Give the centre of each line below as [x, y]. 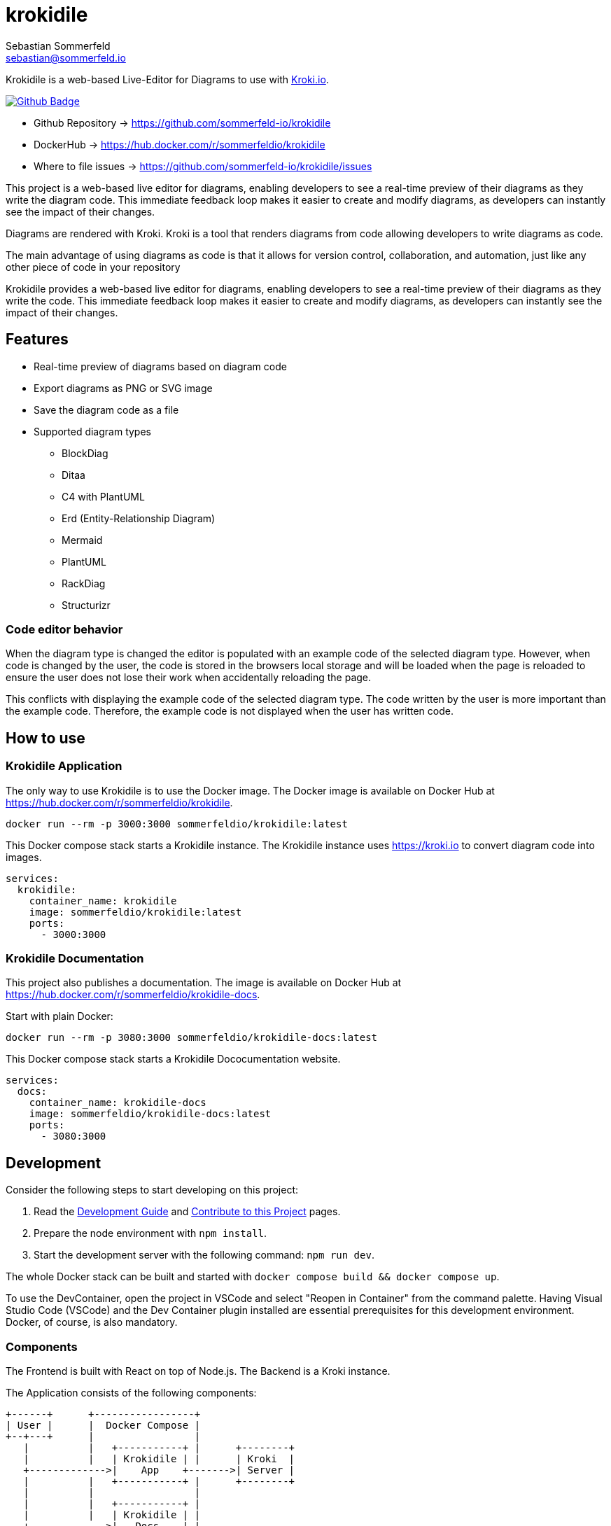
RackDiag [84, 583]
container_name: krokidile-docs [118, 1103]
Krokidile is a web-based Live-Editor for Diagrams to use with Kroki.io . [167, 79]
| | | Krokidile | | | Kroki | [159, 1458]
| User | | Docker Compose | [103, 1425]
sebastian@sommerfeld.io [66, 57]
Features [37, 339]
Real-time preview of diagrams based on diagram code [160, 366]
